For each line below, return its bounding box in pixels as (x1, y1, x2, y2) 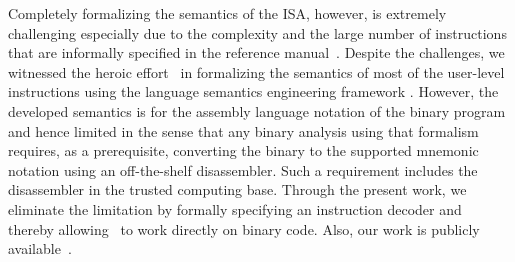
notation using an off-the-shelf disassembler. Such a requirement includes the (8, 159, 478, 180)
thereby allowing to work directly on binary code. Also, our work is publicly (8, 218, 480, 239)
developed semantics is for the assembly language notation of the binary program (8, 100, 506, 121)
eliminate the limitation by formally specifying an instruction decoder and (8, 198, 462, 219)
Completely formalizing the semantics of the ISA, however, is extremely (8, 3, 447, 23)
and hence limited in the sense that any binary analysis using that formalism (8, 120, 479, 141)
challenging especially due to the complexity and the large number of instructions (8, 22, 507, 43)
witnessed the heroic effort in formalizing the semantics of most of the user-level (8, 61, 505, 82)
